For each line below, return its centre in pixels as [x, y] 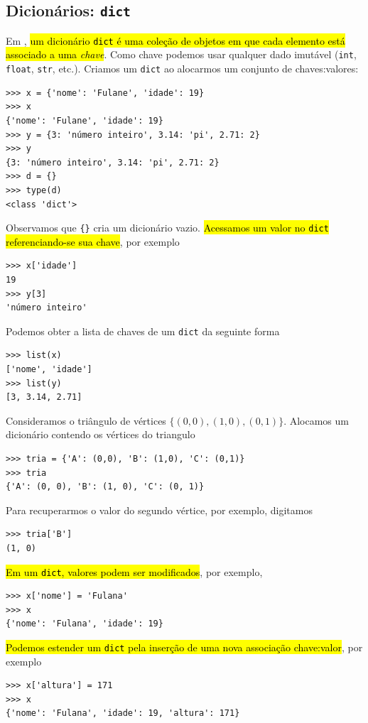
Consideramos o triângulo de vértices [86, 420]
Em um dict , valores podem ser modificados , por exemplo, [134, 571]
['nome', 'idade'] [49, 369]
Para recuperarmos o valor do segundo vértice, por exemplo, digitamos [159, 510]
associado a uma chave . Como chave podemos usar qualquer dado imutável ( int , [181, 54]
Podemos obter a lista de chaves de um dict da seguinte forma [143, 331]
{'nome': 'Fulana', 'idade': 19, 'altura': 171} [123, 713]
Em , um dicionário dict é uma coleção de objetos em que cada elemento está [175, 40]
